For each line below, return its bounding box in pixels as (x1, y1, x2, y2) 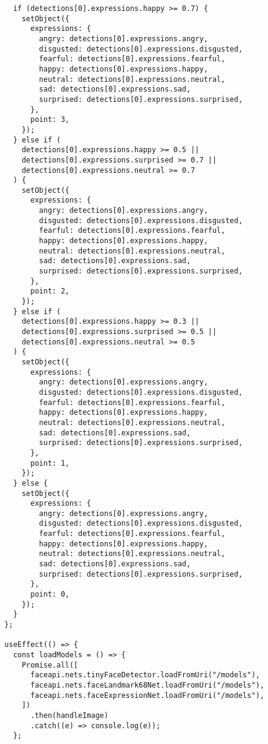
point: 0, (30, 590, 70, 599)
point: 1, (30, 458, 70, 468)
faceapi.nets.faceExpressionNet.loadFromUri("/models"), (30, 691, 264, 700)
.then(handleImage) (30, 711, 109, 720)
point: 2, (30, 287, 70, 296)
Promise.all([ (21, 660, 79, 669)
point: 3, (30, 115, 70, 124)
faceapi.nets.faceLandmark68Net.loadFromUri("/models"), (30, 680, 264, 689)
